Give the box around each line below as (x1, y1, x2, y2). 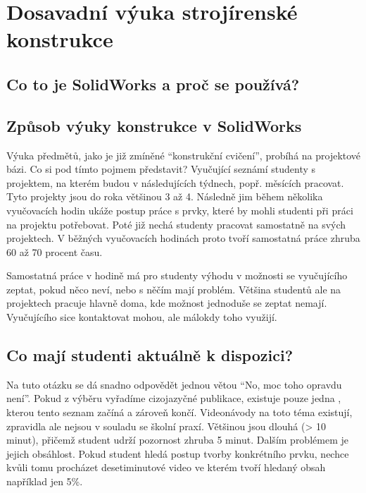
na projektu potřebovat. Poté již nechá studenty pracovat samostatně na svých (6, 217, 346, 231)
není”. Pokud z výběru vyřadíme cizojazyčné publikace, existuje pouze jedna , (6, 391, 341, 406)
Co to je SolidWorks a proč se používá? (6, 73, 300, 95)
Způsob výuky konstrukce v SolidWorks (6, 114, 302, 136)
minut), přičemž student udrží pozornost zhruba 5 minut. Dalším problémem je (6, 432, 348, 447)
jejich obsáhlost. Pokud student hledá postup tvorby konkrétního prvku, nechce (6, 446, 349, 461)
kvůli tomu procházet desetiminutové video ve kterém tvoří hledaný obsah (6, 460, 326, 475)
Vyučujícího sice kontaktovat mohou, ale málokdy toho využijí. (6, 310, 277, 324)
